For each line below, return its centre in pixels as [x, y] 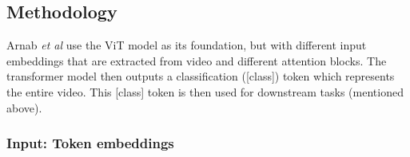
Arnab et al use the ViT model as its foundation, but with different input [187, 45]
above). [24, 107]
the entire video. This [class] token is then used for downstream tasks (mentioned [205, 91]
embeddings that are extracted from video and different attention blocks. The [197, 60]
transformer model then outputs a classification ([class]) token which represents [201, 76]
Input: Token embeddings [90, 143]
